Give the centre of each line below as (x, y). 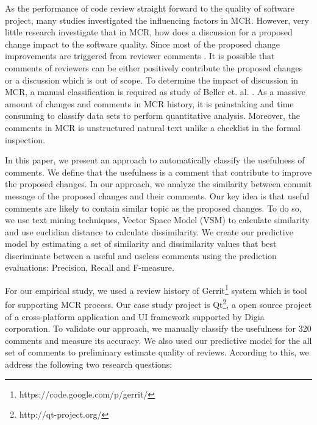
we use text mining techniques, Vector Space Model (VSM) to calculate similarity (157, 220)
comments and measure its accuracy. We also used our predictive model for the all (158, 340)
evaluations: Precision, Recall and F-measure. (90, 267)
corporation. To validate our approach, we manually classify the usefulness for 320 (158, 328)
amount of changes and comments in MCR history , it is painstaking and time (149, 103)
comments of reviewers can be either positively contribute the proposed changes (154, 67)
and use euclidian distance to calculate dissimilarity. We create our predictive (149, 231)
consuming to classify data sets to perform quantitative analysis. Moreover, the (153, 116)
